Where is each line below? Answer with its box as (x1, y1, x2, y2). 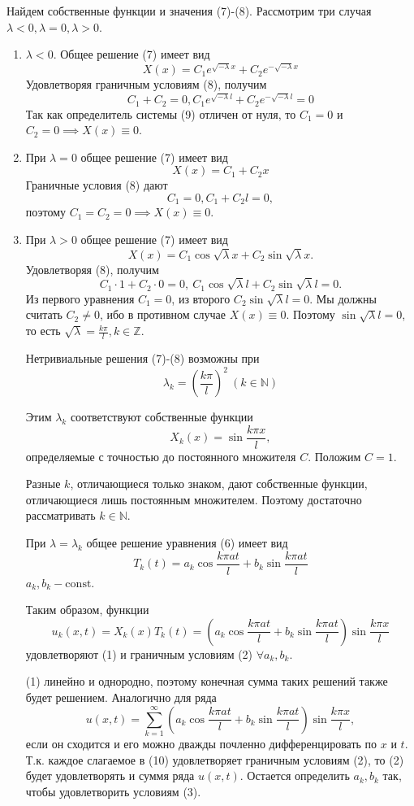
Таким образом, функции (25, 601, 149, 618)
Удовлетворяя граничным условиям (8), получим (25, 76, 267, 93)
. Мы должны (309, 290, 377, 307)
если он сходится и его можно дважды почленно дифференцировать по (25, 734, 377, 752)
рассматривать (25, 507, 96, 524)
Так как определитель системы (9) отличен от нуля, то (25, 105, 296, 122)
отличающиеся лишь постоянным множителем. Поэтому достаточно (25, 490, 362, 508)
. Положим (308, 447, 361, 464)
